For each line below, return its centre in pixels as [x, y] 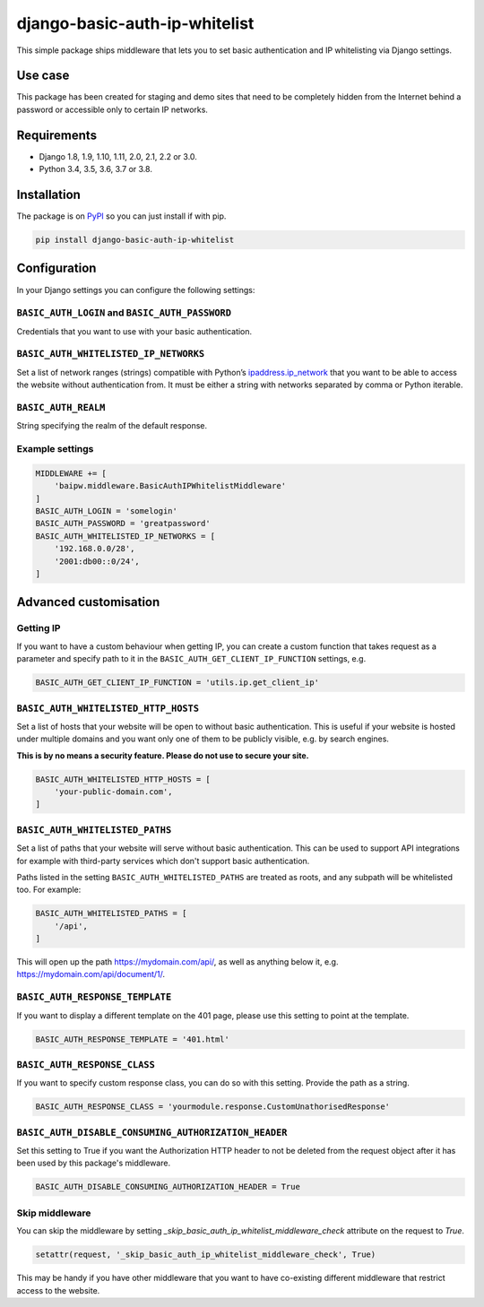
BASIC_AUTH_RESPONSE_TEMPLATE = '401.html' [133, 1039]
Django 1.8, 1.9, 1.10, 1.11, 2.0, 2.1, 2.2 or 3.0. [118, 156]
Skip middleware [54, 1213]
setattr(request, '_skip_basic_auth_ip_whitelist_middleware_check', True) [206, 1255]
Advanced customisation [88, 602]
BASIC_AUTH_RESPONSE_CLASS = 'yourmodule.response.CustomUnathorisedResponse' [212, 1107]
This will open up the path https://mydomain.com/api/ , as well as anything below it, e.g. [177, 962]
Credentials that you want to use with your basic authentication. [134, 331]
